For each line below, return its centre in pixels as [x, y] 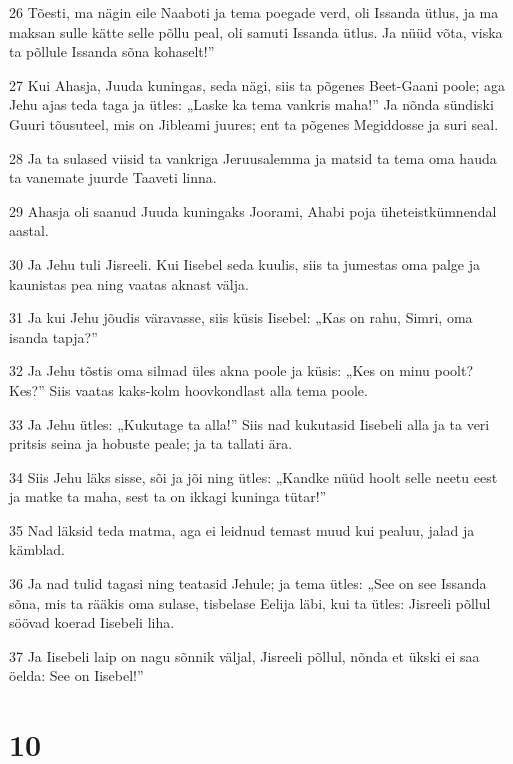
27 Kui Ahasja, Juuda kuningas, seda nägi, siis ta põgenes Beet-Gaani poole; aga [257, 84]
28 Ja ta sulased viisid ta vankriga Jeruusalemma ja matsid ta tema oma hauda [253, 157]
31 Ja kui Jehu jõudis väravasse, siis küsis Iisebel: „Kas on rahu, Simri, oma [241, 317]
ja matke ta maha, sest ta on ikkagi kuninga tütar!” [168, 496]
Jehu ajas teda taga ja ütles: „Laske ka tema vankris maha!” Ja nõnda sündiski [251, 104]
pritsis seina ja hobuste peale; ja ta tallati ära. [151, 443]
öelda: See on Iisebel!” [76, 675]
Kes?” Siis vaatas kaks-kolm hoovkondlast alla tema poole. [188, 389]
